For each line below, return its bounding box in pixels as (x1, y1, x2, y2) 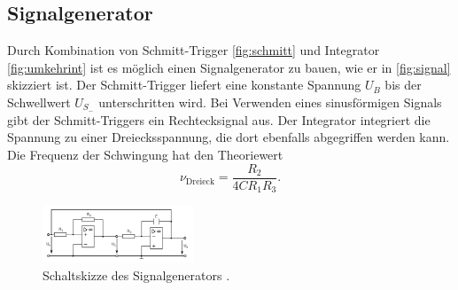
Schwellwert (7, 92, 71, 111)
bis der (384, 75, 422, 94)
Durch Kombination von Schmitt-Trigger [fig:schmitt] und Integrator (7, 41, 380, 59)
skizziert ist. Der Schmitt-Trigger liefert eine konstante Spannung (7, 75, 361, 94)
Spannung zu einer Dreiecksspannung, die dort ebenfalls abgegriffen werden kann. (7, 128, 450, 146)
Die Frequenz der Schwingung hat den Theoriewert (7, 145, 283, 164)
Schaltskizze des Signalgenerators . (43, 265, 230, 284)
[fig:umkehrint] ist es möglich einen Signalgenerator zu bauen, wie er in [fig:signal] (7, 58, 451, 76)
